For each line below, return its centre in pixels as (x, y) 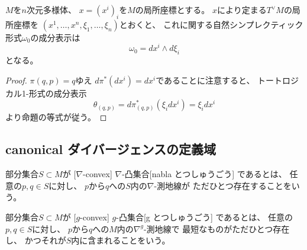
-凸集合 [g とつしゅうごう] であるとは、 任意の (204, 217)
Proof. (16, 80)
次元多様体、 (51, 9)
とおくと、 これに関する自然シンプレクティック (211, 24)
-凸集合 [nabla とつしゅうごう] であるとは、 (204, 174)
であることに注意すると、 (205, 80)
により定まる (242, 9)
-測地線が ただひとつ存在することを (223, 185)
